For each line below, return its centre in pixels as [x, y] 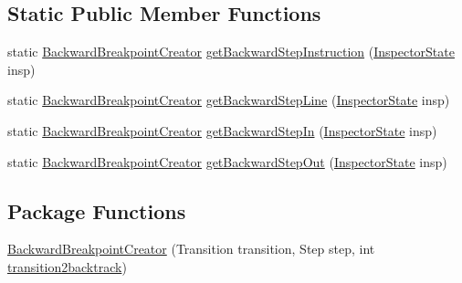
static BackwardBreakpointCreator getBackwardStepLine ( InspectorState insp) [229, 100]
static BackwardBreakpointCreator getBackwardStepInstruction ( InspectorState [231, 52]
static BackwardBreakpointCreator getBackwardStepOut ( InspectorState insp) [227, 161]
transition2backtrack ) [67, 266]
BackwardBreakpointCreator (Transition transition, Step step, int [191, 249]
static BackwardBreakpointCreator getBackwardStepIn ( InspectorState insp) [222, 130]
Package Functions [97, 210]
